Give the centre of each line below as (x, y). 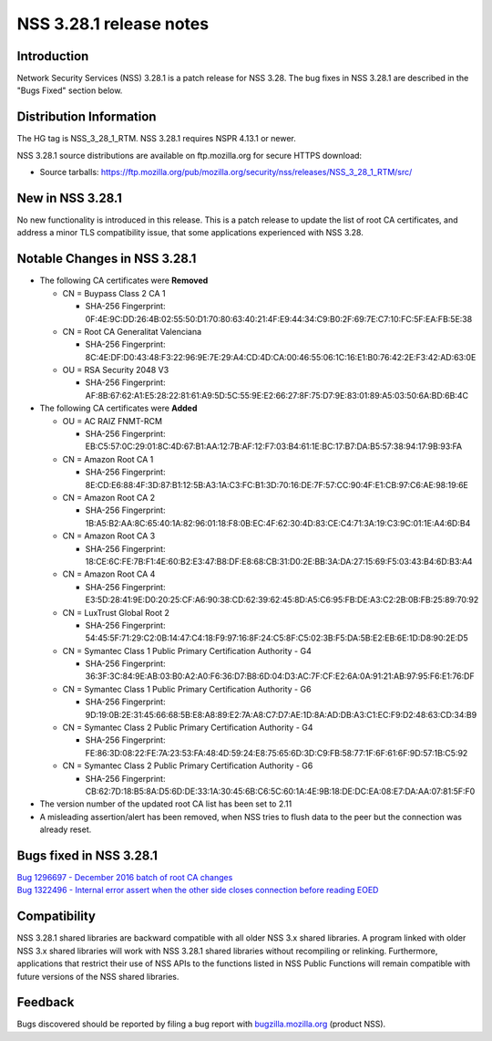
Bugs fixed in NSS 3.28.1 (87, 855)
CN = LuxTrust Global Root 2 (116, 612)
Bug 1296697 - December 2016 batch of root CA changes (125, 878)
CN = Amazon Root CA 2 (109, 497)
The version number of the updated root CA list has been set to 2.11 (166, 804)
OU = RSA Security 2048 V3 (116, 370)
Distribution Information (87, 117)
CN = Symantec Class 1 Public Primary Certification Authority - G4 (187, 651)
